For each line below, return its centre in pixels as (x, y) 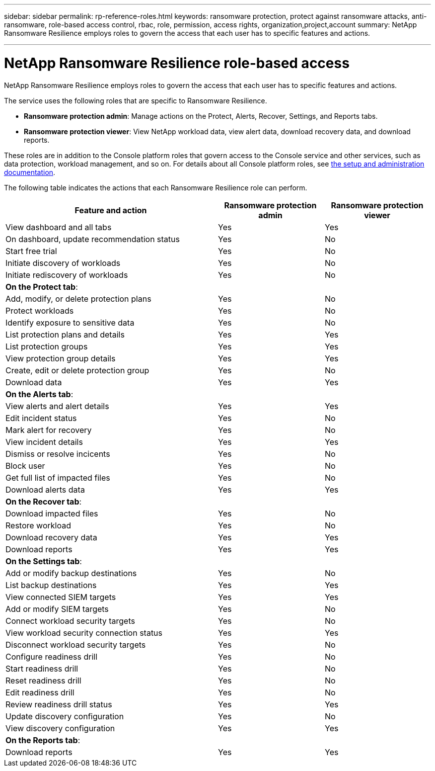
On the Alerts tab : (39, 394)
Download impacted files (52, 513)
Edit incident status (41, 418)
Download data (34, 382)
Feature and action (111, 210)
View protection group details (61, 358)
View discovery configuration (60, 728)
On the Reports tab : (43, 740)
